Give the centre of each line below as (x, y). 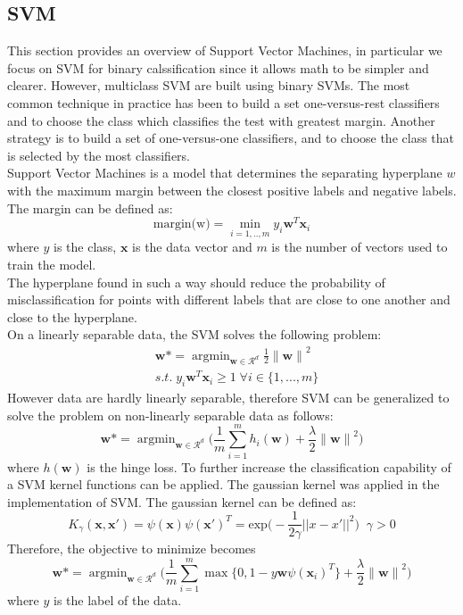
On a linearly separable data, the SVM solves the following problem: (194, 334)
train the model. (52, 265)
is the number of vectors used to (360, 247)
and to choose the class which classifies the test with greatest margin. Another (221, 120)
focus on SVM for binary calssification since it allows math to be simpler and (218, 67)
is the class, (85, 247)
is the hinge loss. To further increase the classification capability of (269, 466)
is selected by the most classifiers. (99, 155)
